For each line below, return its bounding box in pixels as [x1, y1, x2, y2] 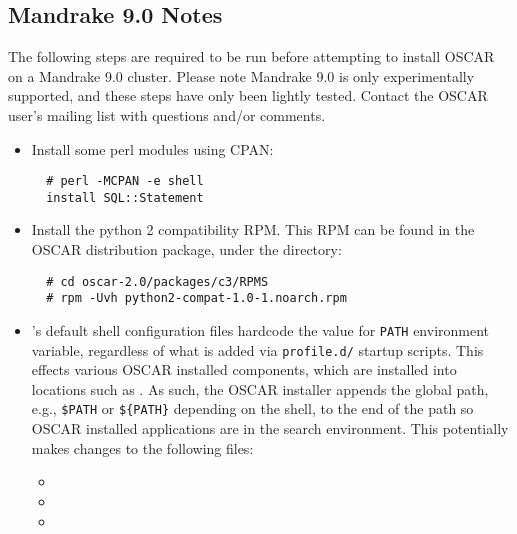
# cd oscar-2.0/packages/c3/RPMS [46, 274, 269, 289]
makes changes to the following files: [31, 437, 254, 458]
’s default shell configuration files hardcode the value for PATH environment [31, 319, 490, 340]
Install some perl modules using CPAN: [31, 138, 274, 159]
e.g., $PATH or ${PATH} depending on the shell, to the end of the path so [31, 398, 474, 419]
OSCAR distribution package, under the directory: [31, 239, 342, 260]
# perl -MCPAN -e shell [46, 174, 204, 189]
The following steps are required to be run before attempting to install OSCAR [8, 46, 495, 67]
